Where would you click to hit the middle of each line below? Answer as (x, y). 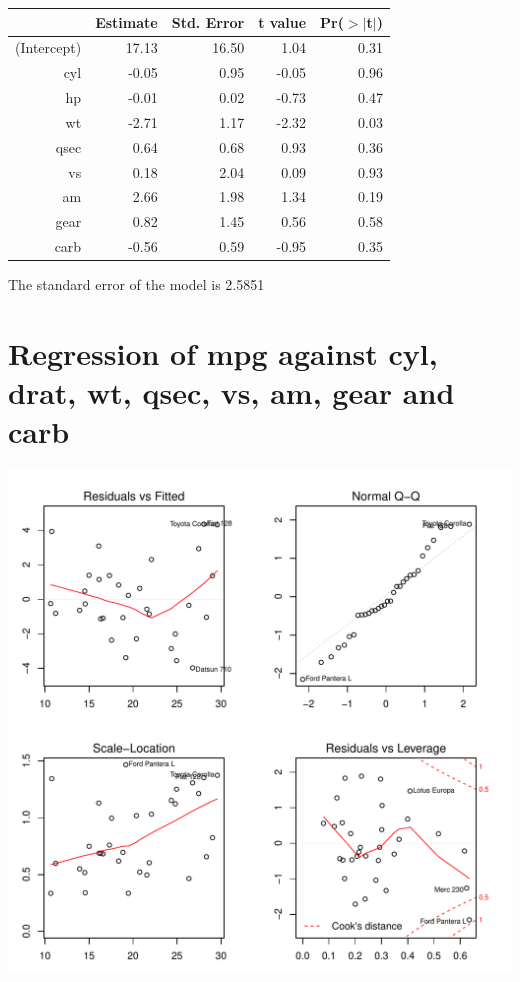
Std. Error (208, 21)
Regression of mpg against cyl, (223, 352)
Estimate (126, 21)
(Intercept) (48, 47)
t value (282, 21)
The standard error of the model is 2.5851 (136, 284)
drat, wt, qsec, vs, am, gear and (231, 392)
